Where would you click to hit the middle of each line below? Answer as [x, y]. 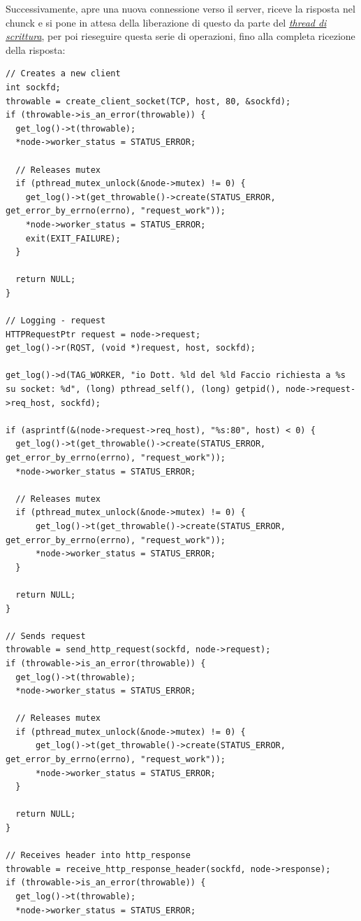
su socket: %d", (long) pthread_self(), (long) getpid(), [143, 389]
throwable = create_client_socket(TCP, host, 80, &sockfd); [148, 101]
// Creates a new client [63, 74]
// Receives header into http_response [98, 856]
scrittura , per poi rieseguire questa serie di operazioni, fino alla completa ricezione [180, 36]
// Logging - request [56, 321]
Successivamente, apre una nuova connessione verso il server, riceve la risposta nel [180, 8]
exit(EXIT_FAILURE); [73, 238]
